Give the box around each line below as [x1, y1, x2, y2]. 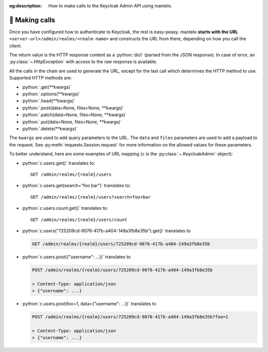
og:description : [9, 3, 42, 8]
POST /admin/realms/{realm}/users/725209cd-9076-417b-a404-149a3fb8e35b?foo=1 [32, 314, 228, 320]
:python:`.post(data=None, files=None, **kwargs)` [21, 105, 124, 111]
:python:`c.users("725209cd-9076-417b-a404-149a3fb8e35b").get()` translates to [21, 227, 191, 233]
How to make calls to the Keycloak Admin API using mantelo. [48, 3, 172, 8]
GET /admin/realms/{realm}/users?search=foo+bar [30, 194, 151, 200]
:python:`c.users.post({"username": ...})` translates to [21, 254, 131, 260]
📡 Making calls [9, 15, 56, 24]
